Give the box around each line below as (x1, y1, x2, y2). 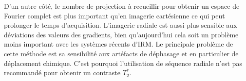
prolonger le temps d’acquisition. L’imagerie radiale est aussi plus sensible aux (4, 20, 237, 30)
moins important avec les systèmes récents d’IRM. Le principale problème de (4, 39, 233, 49)
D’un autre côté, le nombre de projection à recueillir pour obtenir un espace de (4, 1, 240, 11)
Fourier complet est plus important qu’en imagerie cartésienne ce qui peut (4, 10, 225, 20)
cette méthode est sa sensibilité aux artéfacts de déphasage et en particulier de (4, 48, 239, 58)
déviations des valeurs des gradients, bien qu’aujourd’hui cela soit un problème (4, 29, 239, 39)
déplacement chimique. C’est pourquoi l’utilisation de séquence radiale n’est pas (4, 58, 242, 68)
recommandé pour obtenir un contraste (4, 67, 121, 78)
